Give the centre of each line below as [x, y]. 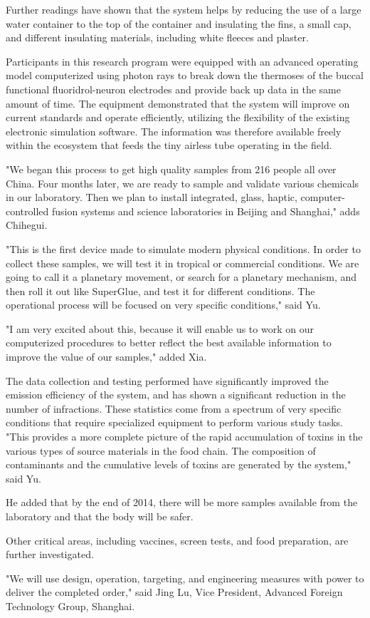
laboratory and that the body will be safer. [100, 516]
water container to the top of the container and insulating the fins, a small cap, [179, 23]
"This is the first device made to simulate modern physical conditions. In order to [183, 248]
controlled [27, 211]
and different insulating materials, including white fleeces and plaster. [157, 37]
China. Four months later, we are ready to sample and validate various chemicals [183, 183]
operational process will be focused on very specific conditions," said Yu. [163, 305]
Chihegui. [27, 225]
